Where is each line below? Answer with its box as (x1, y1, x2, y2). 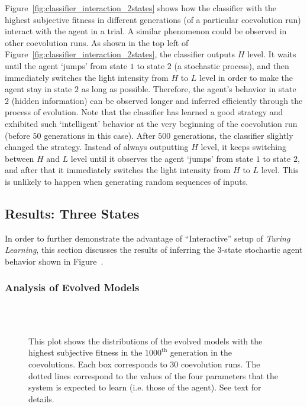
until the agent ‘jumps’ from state (5, 59, 128, 71)
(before (5, 129, 30, 141)
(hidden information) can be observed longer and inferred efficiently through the (11, 94, 303, 106)
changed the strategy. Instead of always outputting (5, 141, 189, 153)
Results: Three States (5, 204, 140, 222)
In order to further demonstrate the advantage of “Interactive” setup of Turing (5, 232, 290, 244)
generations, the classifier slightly (173, 129, 293, 141)
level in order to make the (199, 71, 293, 83)
